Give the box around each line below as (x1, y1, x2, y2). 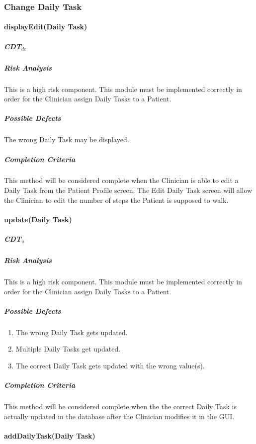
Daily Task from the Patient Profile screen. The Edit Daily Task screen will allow (4, 185, 253, 195)
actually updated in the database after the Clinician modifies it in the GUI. (4, 411, 235, 421)
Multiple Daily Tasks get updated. (15, 344, 121, 354)
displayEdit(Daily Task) (4, 21, 87, 32)
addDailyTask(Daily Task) (4, 430, 95, 441)
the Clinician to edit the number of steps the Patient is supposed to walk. (4, 194, 229, 205)
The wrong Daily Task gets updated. (15, 327, 128, 337)
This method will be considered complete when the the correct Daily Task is (4, 401, 237, 412)
